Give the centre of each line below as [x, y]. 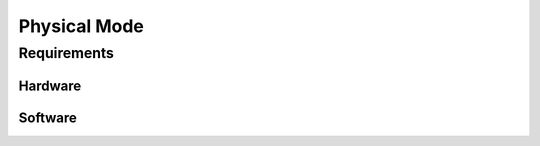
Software [47, 117]
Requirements [66, 53]
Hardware [50, 85]
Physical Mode [81, 26]
